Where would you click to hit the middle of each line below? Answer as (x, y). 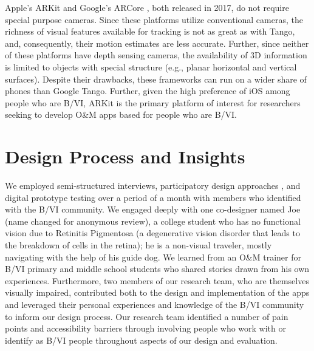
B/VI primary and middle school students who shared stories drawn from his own (157, 269)
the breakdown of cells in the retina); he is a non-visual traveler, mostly (138, 245)
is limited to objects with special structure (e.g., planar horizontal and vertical (151, 66)
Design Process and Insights (125, 156)
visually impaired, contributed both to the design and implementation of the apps (157, 292)
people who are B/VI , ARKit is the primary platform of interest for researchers (153, 102)
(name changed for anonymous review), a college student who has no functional (153, 221)
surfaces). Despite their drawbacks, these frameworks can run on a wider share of (156, 79)
